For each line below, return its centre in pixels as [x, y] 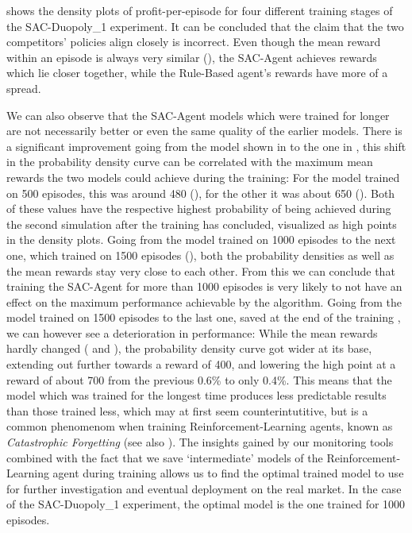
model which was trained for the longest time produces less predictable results [196, 395]
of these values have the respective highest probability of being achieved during [199, 209]
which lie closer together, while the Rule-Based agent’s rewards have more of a [197, 73]
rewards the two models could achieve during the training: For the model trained [203, 177]
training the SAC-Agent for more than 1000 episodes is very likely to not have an [204, 286]
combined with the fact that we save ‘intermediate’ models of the [165, 457]
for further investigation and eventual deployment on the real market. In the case [204, 488]
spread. [24, 88]
